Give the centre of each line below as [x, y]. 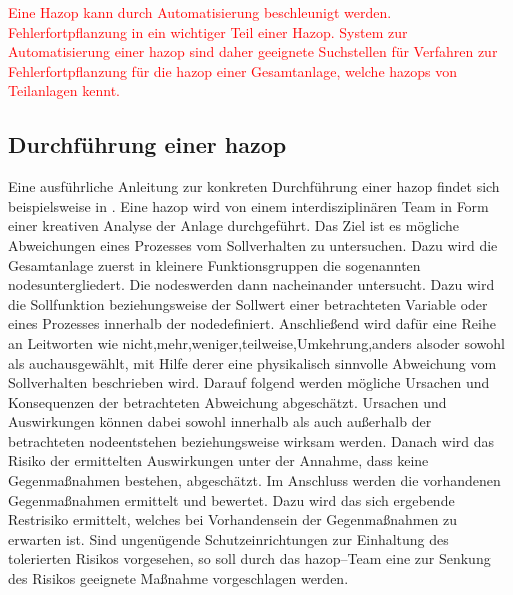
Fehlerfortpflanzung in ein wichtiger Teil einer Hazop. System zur [208, 31]
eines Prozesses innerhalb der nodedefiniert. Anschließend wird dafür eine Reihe [252, 323]
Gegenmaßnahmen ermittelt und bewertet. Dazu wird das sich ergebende [231, 499]
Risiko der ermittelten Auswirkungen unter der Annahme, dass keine [218, 460]
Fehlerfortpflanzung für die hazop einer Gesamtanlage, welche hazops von [233, 70]
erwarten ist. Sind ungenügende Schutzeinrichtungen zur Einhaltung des [228, 538]
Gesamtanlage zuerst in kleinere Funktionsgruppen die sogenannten [214, 264]
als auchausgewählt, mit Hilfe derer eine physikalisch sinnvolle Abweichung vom [252, 362]
